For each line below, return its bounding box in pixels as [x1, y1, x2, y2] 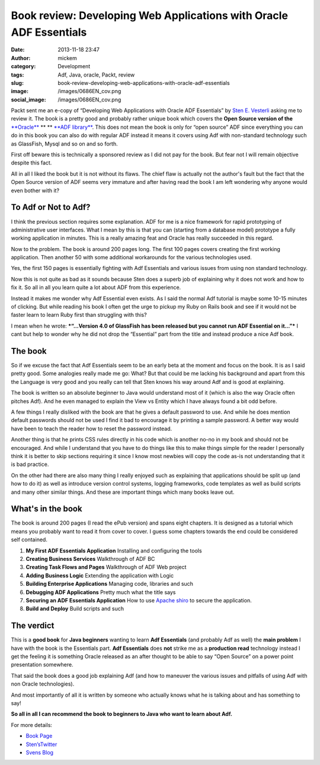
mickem [57, 54, 77, 62]
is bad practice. [11, 461, 49, 468]
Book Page [25, 732, 53, 739]
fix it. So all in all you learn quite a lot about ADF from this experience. [11, 284, 181, 291]
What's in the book [11, 504, 82, 514]
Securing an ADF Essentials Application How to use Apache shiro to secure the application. [25, 596, 252, 604]
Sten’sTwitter [25, 741, 57, 748]
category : [11, 63, 36, 70]
